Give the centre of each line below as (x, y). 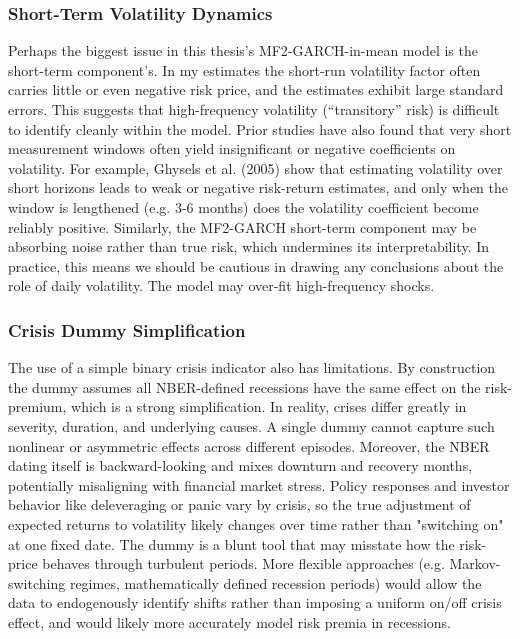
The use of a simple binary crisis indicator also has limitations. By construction (252, 367)
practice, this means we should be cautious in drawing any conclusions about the (256, 265)
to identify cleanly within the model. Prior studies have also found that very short (260, 128)
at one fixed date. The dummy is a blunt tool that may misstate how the (231, 543)
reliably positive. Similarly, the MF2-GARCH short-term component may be (242, 226)
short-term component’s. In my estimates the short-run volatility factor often (244, 69)
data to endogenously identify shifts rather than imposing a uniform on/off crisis (255, 602)
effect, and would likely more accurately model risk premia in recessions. (230, 621)
